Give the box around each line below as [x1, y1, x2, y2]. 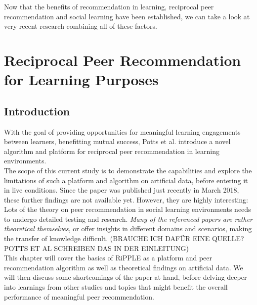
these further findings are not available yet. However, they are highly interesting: [4, 194, 248, 204]
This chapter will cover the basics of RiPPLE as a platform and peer [4, 253, 213, 263]
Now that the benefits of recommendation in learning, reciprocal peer [4, 1, 214, 11]
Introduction [4, 103, 70, 118]
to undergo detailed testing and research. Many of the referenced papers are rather [4, 213, 253, 224]
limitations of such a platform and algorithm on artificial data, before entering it [4, 175, 248, 185]
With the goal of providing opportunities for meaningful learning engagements [4, 126, 241, 137]
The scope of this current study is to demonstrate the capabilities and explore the [4, 165, 252, 175]
